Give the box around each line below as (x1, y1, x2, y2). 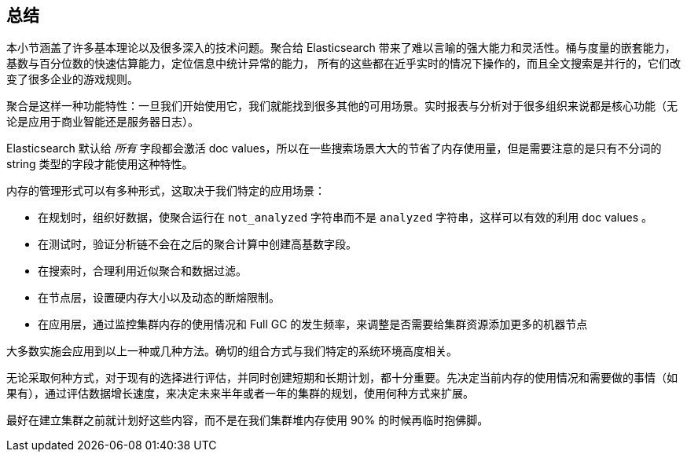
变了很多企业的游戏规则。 (6, 72, 138, 86)
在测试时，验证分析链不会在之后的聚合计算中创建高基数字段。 (38, 237, 357, 251)
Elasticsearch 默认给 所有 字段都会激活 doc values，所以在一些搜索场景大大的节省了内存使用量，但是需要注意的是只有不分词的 (6, 141, 662, 156)
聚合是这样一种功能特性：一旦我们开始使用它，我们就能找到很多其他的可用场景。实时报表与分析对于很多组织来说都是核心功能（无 (6, 99, 678, 113)
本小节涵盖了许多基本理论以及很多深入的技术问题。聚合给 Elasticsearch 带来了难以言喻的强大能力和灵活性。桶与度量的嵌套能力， (6, 41, 676, 55)
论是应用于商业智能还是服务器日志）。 (6, 115, 199, 129)
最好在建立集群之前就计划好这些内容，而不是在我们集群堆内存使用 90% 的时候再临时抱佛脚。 (6, 413, 489, 427)
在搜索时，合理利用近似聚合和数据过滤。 (38, 264, 247, 278)
